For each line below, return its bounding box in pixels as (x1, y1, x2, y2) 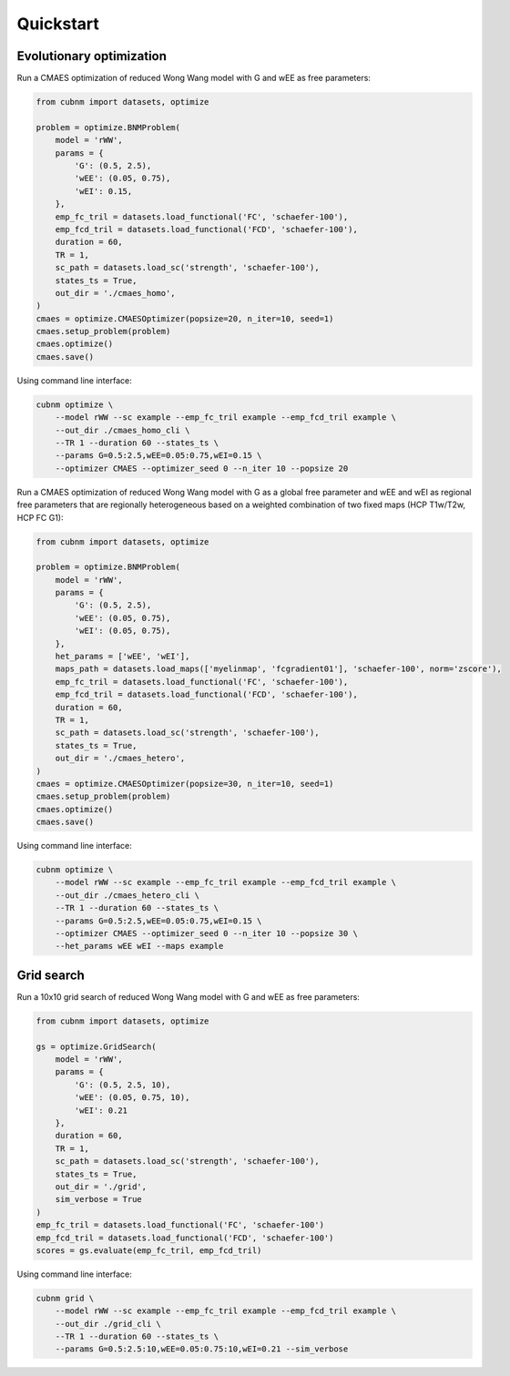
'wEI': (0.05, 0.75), (74, 626, 171, 637)
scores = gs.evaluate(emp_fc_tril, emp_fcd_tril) (36, 1245, 262, 1256)
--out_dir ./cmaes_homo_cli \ (55, 424, 190, 435)
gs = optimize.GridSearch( (36, 1041, 157, 1052)
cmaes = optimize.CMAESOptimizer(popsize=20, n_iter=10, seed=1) (36, 313, 334, 323)
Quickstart (16, 14, 100, 34)
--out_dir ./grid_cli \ (55, 1319, 161, 1329)
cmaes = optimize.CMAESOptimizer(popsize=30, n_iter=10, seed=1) (36, 779, 334, 789)
